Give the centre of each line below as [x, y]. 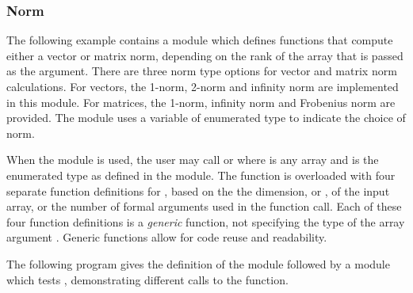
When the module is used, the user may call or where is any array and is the [193, 160]
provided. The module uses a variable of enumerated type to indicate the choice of [206, 118]
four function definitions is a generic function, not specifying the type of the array [206, 221]
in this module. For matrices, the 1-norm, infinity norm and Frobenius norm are [201, 102]
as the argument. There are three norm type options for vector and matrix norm [202, 71]
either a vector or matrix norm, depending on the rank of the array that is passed [205, 55]
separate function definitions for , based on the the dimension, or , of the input [198, 190]
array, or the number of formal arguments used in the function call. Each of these [204, 206]
